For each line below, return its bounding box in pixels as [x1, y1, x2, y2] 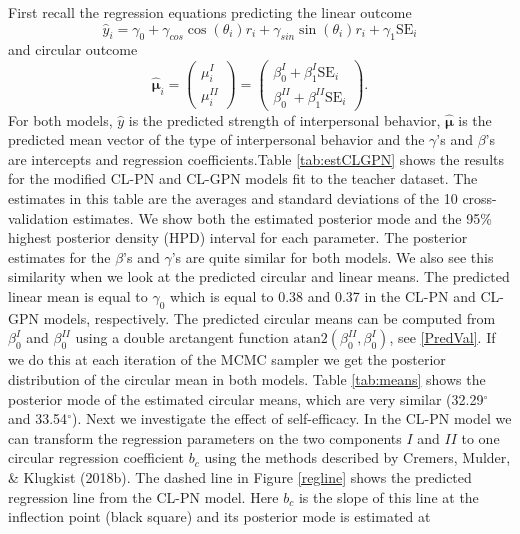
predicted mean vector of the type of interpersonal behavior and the [8, 129, 425, 150]
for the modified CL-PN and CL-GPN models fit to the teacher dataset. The [8, 168, 478, 189]
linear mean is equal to [8, 286, 148, 307]
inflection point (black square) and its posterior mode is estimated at [8, 506, 431, 527]
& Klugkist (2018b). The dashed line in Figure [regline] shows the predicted [8, 467, 472, 487]
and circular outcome [8, 39, 138, 60]
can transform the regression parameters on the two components [8, 427, 402, 448]
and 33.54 [8, 408, 68, 429]
